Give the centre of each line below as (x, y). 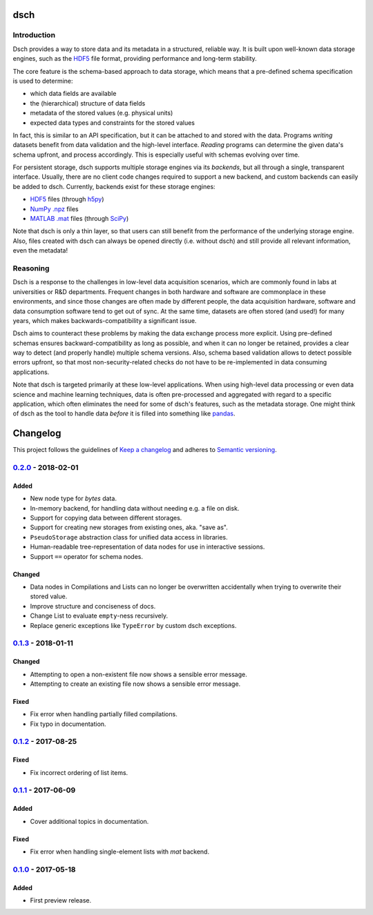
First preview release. (61, 900)
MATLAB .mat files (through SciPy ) (79, 219)
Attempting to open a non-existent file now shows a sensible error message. (139, 674)
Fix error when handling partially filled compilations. (104, 714)
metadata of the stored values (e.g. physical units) (102, 113)
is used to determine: (43, 81)
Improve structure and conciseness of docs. (93, 606)
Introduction (34, 35)
